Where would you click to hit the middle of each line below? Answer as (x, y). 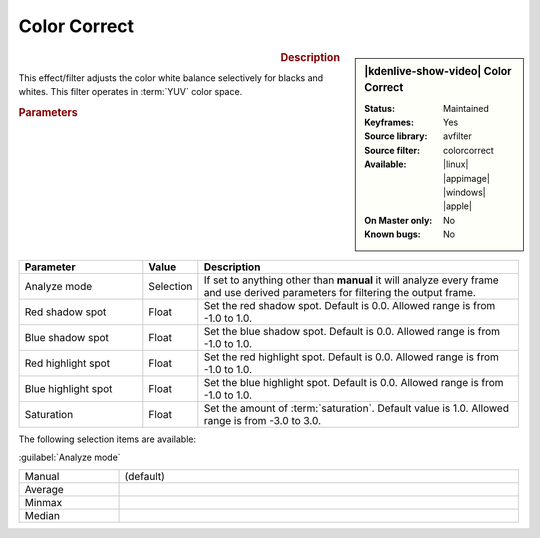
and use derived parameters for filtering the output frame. (340, 292)
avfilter (457, 136)
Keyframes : (389, 122)
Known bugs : (393, 234)
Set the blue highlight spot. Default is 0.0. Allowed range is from (353, 382)
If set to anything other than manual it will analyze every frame (351, 280)
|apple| (457, 206)
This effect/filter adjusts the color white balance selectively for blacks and (171, 77)
